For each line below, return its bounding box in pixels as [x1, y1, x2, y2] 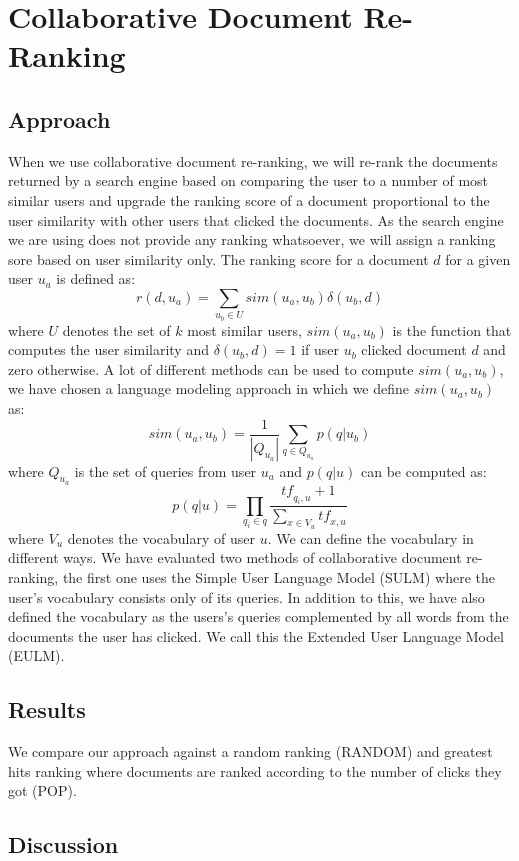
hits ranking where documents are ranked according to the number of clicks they [8, 760, 502, 781]
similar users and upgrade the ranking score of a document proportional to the [8, 189, 490, 210]
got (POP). [8, 780, 77, 801]
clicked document [361, 339, 467, 360]
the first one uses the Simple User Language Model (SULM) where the [62, 566, 495, 587]
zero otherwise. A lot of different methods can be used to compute [8, 358, 414, 379]
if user [301, 339, 340, 360]
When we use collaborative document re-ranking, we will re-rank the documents [8, 150, 498, 171]
